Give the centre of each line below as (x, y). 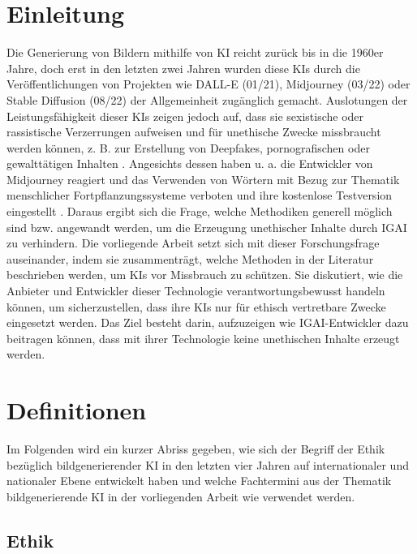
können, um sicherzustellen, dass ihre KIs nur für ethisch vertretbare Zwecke (196, 306)
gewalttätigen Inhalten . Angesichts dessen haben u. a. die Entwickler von (190, 163)
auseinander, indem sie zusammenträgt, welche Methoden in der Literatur (190, 258)
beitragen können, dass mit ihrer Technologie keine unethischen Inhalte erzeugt (203, 338)
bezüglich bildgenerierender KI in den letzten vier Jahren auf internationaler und (208, 464)
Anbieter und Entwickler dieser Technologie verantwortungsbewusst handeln (196, 291)
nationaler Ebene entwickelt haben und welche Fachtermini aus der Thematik (199, 481)
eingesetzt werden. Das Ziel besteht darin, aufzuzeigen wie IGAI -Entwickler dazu (208, 322)
